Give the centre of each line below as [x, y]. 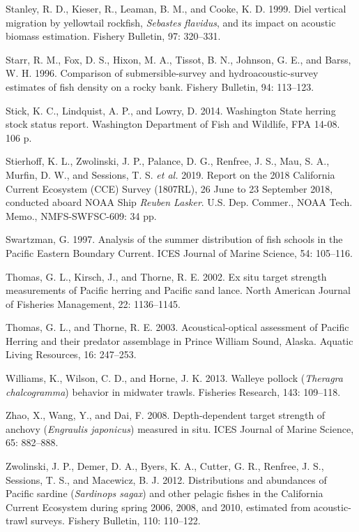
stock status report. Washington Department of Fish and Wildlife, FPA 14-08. [173, 124]
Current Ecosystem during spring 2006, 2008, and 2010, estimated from [158, 507]
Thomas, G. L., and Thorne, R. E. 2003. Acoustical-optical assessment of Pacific [177, 327]
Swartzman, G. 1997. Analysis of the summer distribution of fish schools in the [174, 239]
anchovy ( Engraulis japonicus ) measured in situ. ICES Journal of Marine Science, [180, 428]
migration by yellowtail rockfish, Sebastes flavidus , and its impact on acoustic [171, 22]
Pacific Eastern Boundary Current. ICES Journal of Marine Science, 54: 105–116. [179, 252]
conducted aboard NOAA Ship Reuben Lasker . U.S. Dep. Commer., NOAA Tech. [179, 202]
